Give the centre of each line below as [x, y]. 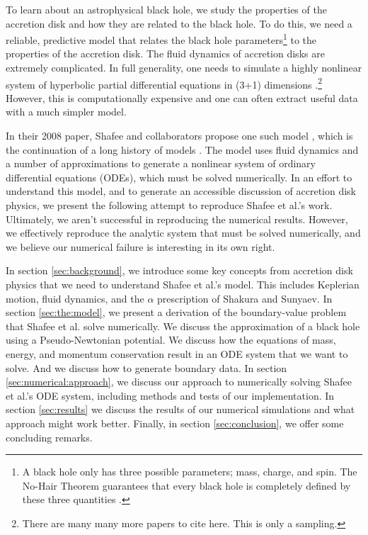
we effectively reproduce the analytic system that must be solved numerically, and [183, 233]
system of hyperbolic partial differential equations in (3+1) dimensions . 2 [164, 83]
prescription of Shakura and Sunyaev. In [245, 298]
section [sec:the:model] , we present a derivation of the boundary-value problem [176, 312]
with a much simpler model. [66, 112]
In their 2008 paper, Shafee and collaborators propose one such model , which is [179, 136]
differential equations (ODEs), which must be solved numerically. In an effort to [179, 177]
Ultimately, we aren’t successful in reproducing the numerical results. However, [177, 219]
